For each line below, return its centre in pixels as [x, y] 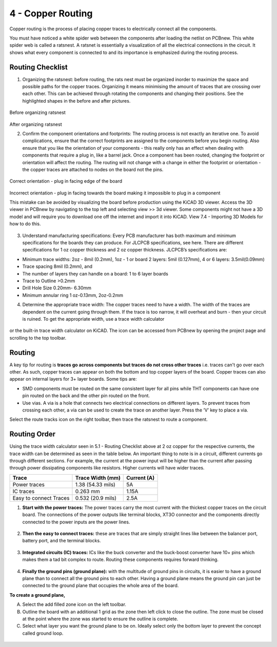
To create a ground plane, [37, 595]
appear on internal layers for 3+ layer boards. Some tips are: [73, 379]
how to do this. [25, 224]
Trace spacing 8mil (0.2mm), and [57, 266]
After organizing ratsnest [36, 124]
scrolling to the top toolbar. [38, 338]
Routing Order [33, 434]
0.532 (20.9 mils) [96, 498]
